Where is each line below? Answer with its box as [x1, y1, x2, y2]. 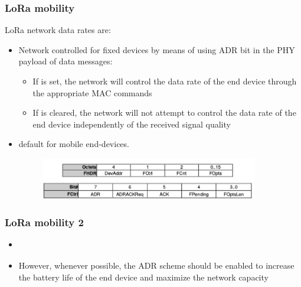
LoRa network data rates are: [5, 24, 111, 36]
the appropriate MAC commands [32, 86, 152, 99]
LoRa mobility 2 [5, 214, 84, 229]
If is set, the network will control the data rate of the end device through [32, 75, 297, 87]
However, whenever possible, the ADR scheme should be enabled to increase [18, 259, 295, 271]
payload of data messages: [18, 55, 113, 67]
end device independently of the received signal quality [32, 118, 231, 130]
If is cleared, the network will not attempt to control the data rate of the [32, 106, 296, 119]
